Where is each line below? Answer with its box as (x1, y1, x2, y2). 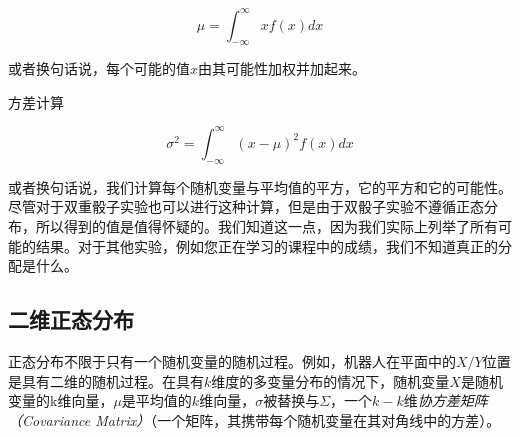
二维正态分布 (8, 304, 134, 335)
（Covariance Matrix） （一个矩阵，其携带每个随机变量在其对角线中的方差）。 (8, 409, 501, 430)
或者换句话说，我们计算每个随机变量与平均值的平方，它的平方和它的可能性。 (8, 176, 512, 197)
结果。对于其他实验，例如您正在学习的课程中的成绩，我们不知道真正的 (35, 235, 498, 256)
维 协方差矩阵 (403, 390, 488, 411)
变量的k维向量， (8, 390, 114, 411)
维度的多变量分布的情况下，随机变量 (211, 370, 450, 391)
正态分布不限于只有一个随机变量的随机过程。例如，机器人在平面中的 (8, 350, 456, 371)
